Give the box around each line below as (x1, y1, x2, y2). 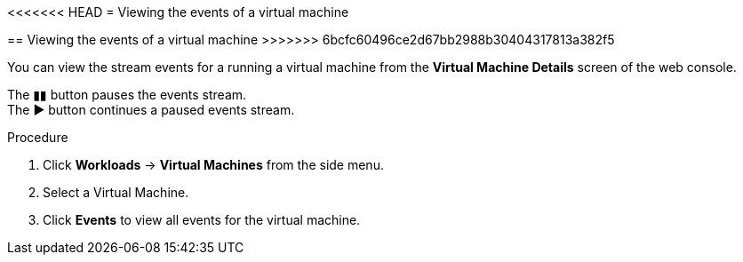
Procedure (7, 130, 68, 145)
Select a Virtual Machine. (43, 185, 189, 200)
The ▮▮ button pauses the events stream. (7, 87, 247, 102)
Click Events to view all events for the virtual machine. (43, 212, 361, 227)
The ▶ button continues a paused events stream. (7, 102, 295, 117)
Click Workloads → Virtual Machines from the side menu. (43, 157, 384, 172)
